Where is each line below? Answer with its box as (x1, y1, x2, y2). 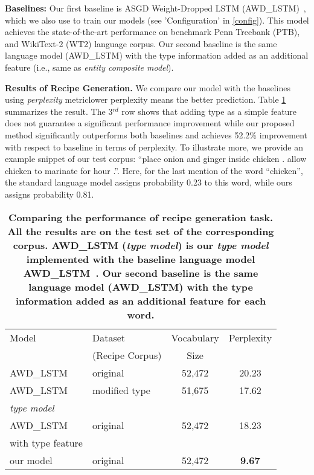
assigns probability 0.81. (5, 187, 94, 200)
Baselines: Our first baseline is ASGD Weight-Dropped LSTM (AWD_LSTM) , (5, 2, 306, 14)
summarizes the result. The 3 (5, 105, 113, 117)
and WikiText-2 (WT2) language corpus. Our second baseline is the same (5, 37, 277, 50)
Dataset (92, 330, 126, 344)
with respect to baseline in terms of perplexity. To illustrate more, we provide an (5, 140, 304, 153)
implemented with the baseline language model (26, 251, 255, 266)
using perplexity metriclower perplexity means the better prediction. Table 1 (5, 93, 286, 106)
